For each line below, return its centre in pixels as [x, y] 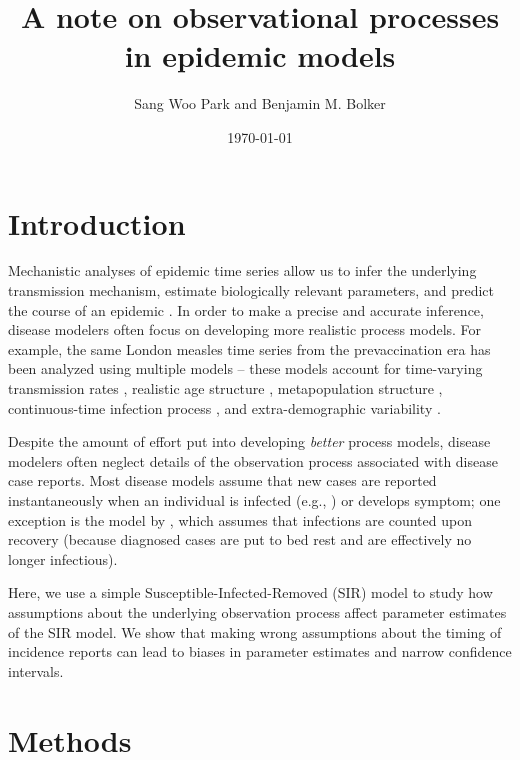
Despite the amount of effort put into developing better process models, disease [249, 441]
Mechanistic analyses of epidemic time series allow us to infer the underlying [242, 270]
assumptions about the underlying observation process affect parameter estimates [257, 611]
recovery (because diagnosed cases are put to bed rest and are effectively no [240, 539]
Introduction [97, 222]
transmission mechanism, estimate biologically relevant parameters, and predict [251, 290]
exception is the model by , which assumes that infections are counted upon [240, 519]
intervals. [36, 670]
